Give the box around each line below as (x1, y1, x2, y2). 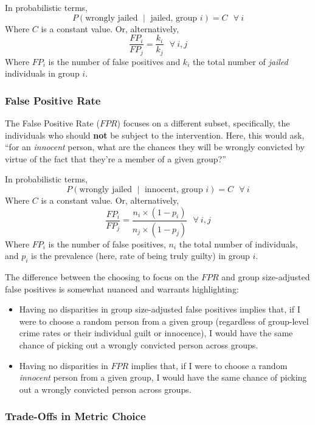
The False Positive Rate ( (5, 117, 100, 130)
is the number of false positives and (48, 55, 181, 67)
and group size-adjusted (221, 270, 310, 283)
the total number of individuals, (179, 237, 298, 250)
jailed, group (150, 13, 198, 22)
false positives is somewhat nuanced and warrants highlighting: (5, 282, 239, 295)
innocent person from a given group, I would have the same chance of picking (19, 371, 307, 384)
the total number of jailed (192, 55, 288, 67)
